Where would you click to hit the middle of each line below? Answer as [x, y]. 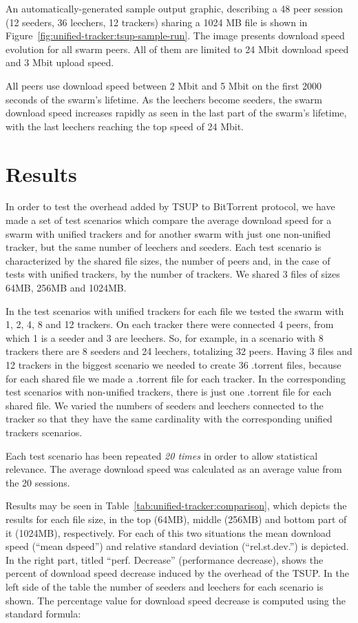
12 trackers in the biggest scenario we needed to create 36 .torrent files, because [173, 365]
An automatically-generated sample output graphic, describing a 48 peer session [175, 8]
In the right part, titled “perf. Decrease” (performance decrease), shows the [165, 559]
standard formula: [43, 614]
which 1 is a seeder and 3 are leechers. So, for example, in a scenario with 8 [165, 337]
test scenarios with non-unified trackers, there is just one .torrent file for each [169, 392]
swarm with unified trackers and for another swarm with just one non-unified [168, 233]
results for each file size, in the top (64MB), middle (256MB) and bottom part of [176, 519]
